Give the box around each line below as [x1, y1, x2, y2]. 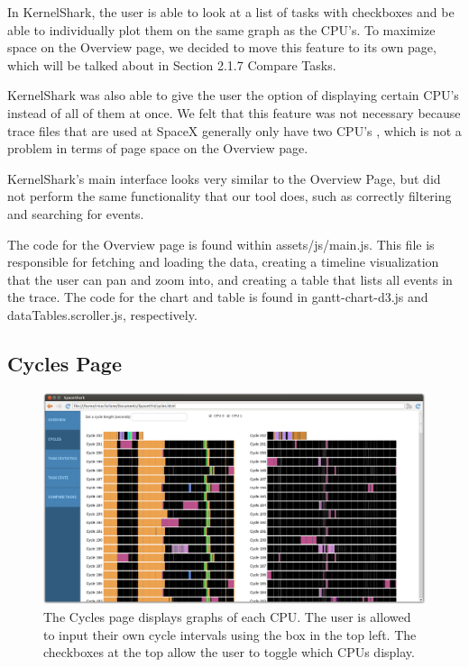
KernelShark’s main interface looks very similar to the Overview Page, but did [7, 169, 441, 187]
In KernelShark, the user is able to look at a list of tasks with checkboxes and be [7, 3, 455, 21]
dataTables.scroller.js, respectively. [7, 305, 198, 324]
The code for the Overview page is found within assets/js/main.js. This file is [7, 234, 435, 253]
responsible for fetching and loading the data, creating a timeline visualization [7, 252, 439, 271]
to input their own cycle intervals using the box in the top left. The [43, 625, 417, 644]
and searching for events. [7, 204, 144, 223]
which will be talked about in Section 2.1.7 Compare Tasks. [7, 55, 336, 74]
